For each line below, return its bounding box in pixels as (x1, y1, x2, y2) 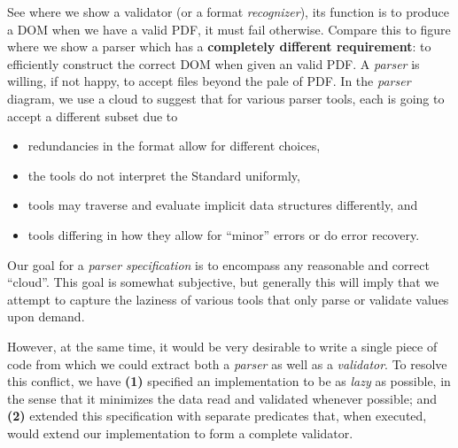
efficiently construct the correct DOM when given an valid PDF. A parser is (7, 54, 420, 73)
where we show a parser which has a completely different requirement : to (7, 37, 431, 56)
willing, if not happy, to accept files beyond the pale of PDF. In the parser (7, 72, 411, 90)
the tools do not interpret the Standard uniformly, (27, 166, 300, 184)
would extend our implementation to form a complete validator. (7, 423, 353, 442)
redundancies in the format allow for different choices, (27, 136, 321, 155)
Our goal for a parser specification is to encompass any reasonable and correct (7, 255, 430, 274)
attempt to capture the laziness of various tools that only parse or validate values (7, 290, 449, 308)
